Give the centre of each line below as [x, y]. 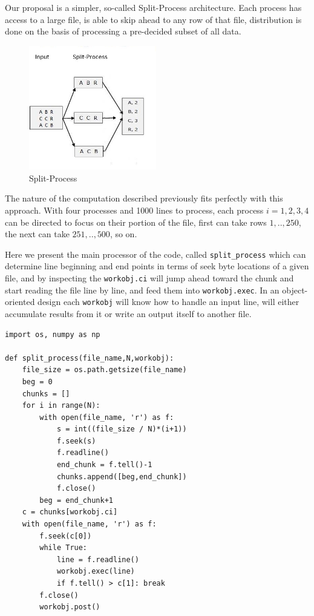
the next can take [37, 234]
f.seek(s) [76, 441]
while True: [64, 548]
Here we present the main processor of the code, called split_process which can [155, 254]
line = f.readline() [98, 559]
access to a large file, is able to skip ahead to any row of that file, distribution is [153, 19]
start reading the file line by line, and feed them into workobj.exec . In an [142, 290]
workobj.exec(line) [96, 572]
